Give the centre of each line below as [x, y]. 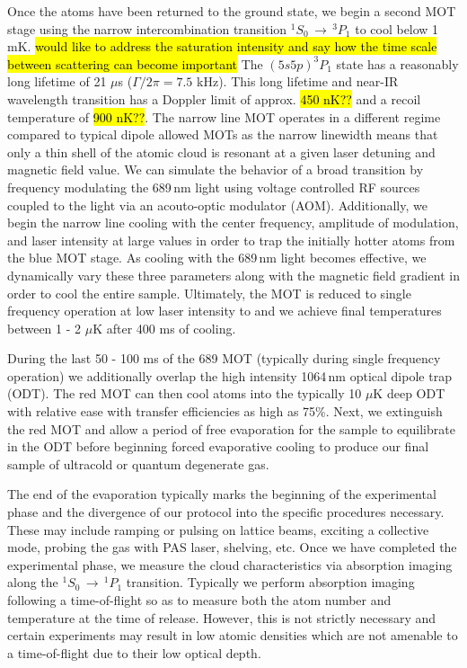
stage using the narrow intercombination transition [147, 28]
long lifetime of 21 [57, 81]
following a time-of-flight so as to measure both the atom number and [199, 600]
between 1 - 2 [44, 328]
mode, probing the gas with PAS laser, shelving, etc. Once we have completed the [232, 547]
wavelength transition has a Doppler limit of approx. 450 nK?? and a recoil [214, 98]
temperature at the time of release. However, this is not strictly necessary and [222, 617]
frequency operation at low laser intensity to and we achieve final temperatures [225, 311]
